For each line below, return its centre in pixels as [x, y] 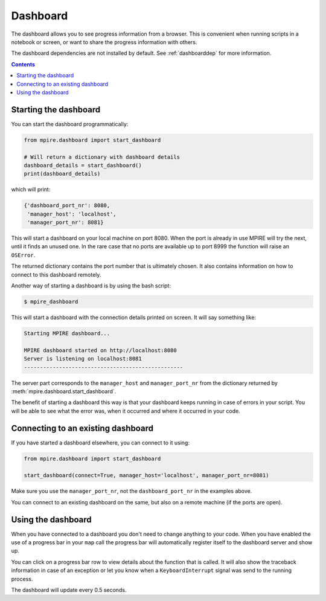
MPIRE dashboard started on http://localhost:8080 [101, 350]
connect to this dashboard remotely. [56, 274]
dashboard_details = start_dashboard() [83, 165]
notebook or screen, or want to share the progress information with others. [104, 42]
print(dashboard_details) [62, 174]
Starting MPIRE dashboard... [67, 333]
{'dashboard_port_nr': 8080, [67, 206]
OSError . [23, 255]
